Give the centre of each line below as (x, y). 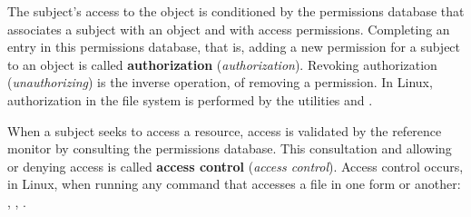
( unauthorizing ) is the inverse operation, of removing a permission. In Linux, (220, 82)
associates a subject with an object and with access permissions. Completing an (229, 29)
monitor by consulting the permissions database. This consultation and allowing (230, 148)
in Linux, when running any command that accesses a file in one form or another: (234, 184)
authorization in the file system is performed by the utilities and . (190, 99)
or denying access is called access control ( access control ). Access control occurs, (235, 166)
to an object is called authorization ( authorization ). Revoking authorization (222, 64)
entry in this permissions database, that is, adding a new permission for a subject (234, 47)
